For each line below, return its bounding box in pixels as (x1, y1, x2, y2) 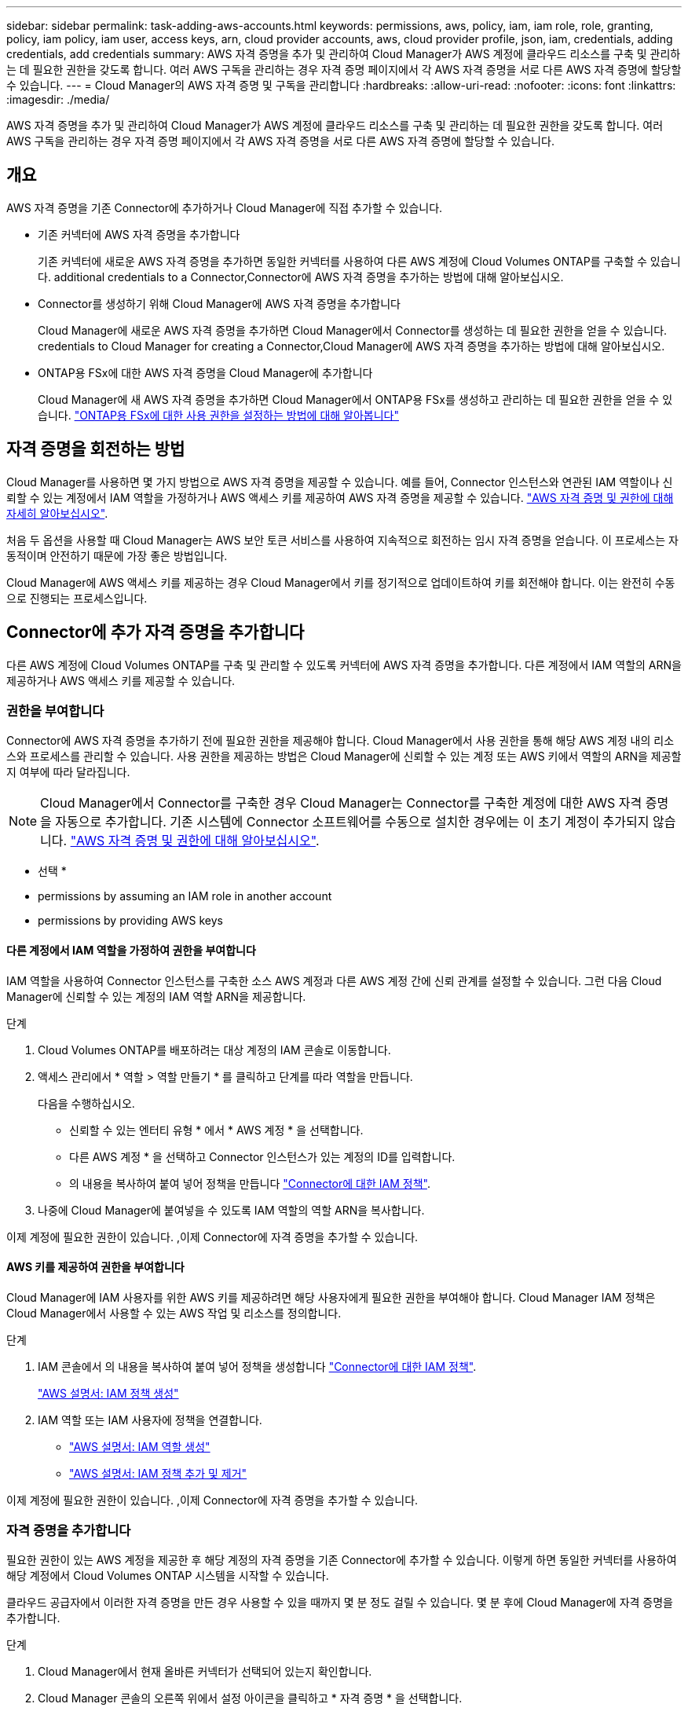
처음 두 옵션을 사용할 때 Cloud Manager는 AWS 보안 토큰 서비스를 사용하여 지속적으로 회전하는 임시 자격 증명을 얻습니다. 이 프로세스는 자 (6, 533, 679, 547)
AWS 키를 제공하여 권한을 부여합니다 (6, 1260, 185, 1274)
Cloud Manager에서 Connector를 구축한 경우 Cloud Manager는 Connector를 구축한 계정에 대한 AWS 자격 (40, 795, 642, 812)
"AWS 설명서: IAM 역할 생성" (69, 1439, 210, 1453)
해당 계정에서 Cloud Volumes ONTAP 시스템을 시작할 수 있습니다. (6, 1569, 329, 1583)
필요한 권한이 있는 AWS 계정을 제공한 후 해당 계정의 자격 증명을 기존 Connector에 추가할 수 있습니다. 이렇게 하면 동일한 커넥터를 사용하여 (6, 1553, 677, 1567)
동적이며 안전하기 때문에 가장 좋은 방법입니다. (6, 548, 228, 562)
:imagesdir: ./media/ (6, 93, 110, 106)
